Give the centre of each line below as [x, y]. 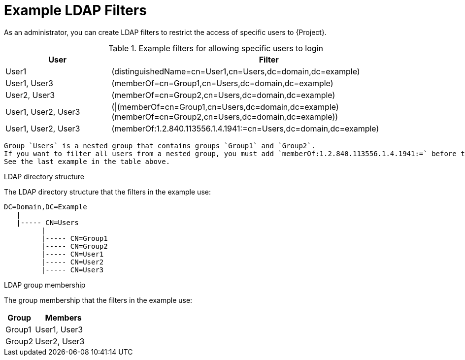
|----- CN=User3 [72, 270]
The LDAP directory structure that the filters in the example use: [107, 192]
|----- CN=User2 [72, 262]
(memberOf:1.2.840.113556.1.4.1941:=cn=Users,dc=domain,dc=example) [245, 128]
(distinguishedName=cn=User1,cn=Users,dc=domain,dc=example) [236, 71]
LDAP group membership [45, 285]
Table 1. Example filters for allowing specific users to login [216, 48]
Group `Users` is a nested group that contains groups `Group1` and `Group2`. [160, 146]
